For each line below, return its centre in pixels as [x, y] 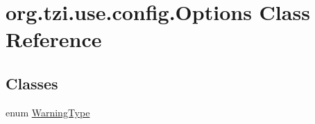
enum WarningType [48, 112]
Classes [32, 83]
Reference [54, 39]
